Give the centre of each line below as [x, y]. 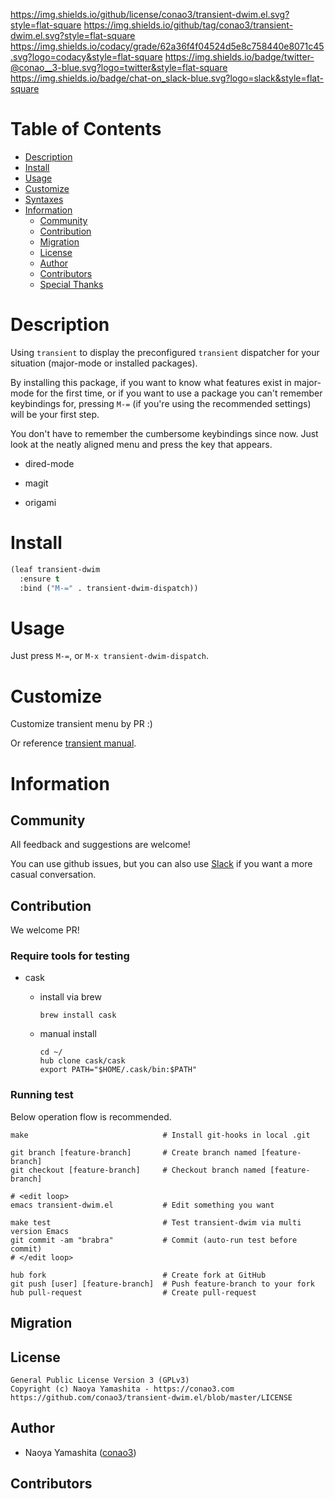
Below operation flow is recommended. [91, 1116]
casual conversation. [53, 875]
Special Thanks [71, 284]
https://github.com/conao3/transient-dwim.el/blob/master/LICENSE [151, 1397]
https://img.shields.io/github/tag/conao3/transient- [188, 25]
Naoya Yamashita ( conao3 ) [80, 1452]
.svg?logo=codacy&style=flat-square [86, 57]
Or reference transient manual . [73, 743]
